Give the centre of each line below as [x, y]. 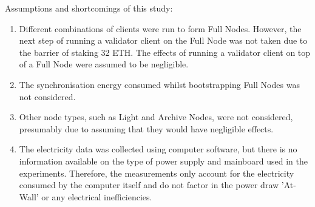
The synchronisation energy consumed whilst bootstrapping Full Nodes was [159, 84]
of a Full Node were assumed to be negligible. [104, 64]
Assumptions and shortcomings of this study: [89, 8]
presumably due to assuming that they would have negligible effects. [146, 128]
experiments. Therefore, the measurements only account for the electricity [157, 173]
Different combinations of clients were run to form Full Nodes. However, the [160, 28]
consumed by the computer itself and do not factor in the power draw [149, 185]
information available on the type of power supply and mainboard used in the [163, 161]
